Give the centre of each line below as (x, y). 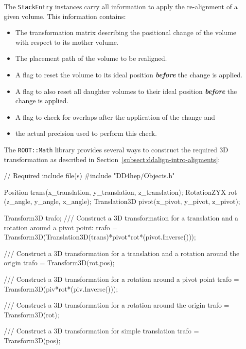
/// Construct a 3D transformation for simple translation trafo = (102, 331)
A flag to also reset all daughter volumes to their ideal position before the (126, 91)
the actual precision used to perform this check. (86, 133)
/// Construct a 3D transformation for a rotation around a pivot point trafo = (122, 279)
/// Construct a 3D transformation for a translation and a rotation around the (122, 253)
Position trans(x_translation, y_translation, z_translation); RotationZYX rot (121, 192)
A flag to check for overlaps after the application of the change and (115, 117)
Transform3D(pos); (32, 340)
